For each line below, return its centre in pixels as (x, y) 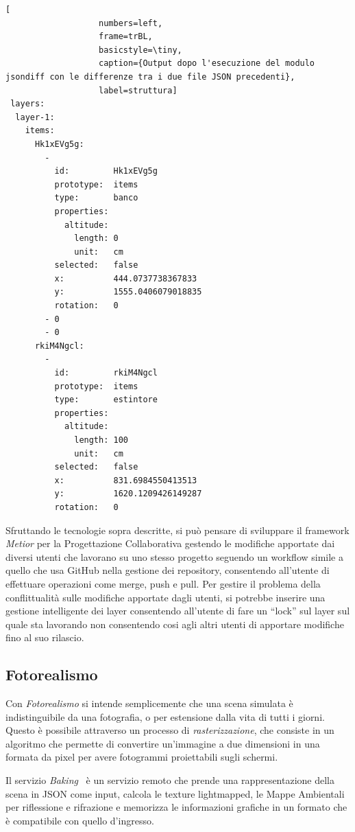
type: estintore (106, 400)
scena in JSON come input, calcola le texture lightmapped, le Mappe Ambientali (175, 793)
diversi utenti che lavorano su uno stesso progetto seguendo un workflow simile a (174, 556)
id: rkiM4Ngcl (106, 373)
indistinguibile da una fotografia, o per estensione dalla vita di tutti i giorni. (165, 716)
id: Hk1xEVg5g (106, 171)
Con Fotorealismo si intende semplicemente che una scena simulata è (149, 703)
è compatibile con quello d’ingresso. (80, 820)
